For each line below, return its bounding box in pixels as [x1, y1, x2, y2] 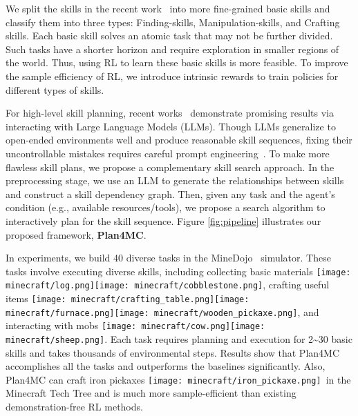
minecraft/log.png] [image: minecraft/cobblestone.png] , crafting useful [6, 277, 330, 292]
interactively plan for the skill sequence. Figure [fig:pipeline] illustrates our [6, 213, 321, 228]
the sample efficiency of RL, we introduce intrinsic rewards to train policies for [6, 68, 339, 83]
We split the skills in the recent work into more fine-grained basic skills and [6, 1, 330, 15]
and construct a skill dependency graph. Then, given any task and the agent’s [6, 186, 335, 201]
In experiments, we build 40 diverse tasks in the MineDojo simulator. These [6, 250, 331, 265]
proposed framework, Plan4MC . [6, 227, 147, 241]
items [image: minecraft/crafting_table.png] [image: [6, 291, 249, 305]
